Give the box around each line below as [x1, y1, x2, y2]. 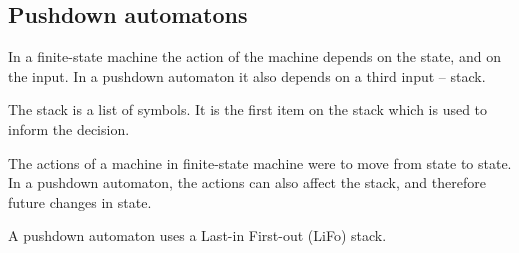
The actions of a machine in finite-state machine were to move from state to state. [8, 152, 512, 173]
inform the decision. [8, 118, 130, 139]
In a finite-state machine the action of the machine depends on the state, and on [8, 46, 501, 67]
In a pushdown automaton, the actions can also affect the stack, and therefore [8, 172, 486, 193]
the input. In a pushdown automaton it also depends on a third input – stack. [8, 65, 486, 86]
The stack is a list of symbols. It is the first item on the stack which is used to [8, 99, 488, 120]
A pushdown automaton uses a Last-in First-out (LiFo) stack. [8, 225, 387, 246]
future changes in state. [8, 191, 152, 212]
